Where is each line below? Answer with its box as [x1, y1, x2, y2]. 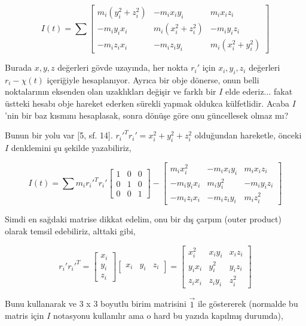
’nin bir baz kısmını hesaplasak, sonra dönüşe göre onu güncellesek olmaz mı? [5, 108, 289, 121]
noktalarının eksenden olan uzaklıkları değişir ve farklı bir [5, 85, 216, 98]
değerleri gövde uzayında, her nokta [57, 61, 188, 74]
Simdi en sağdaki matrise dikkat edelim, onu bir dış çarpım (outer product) [5, 213, 281, 225]
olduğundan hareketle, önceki [194, 129, 302, 141]
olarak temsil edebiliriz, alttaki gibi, [5, 224, 136, 237]
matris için [5, 309, 44, 322]
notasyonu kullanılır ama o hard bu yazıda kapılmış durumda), [53, 309, 283, 322]
